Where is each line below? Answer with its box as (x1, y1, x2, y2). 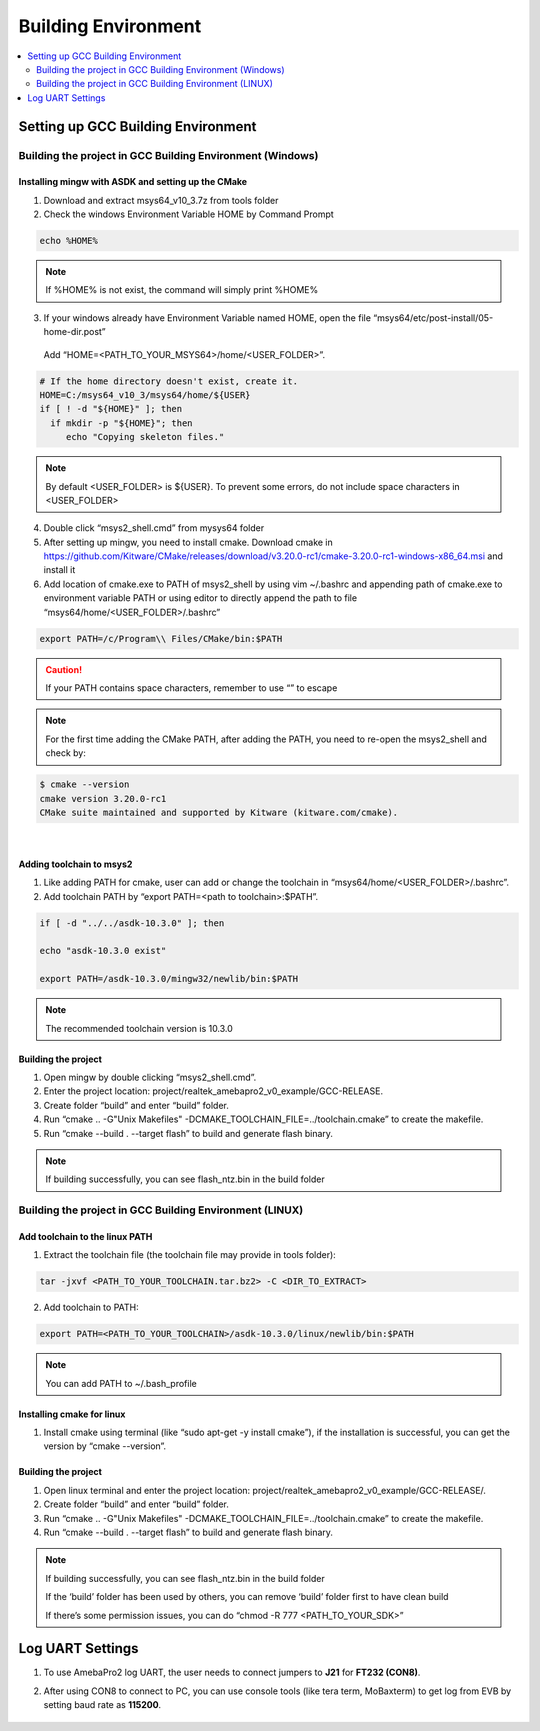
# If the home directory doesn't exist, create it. (39, 375, 299, 387)
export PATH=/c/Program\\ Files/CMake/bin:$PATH (39, 633, 283, 644)
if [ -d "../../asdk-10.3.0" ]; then (39, 917, 225, 929)
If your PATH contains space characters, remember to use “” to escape (45, 682, 338, 694)
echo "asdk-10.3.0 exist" (39, 945, 167, 957)
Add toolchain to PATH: (43, 1301, 139, 1314)
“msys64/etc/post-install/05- (373, 311, 494, 324)
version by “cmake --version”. (43, 1440, 167, 1452)
